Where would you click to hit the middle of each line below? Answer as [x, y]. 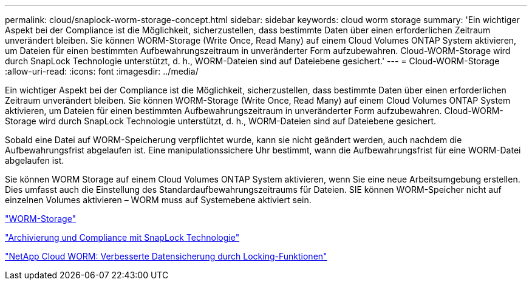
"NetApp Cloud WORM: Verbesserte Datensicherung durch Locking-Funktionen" [166, 256]
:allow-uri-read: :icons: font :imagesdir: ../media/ [102, 71]
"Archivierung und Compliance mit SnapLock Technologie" [122, 237]
